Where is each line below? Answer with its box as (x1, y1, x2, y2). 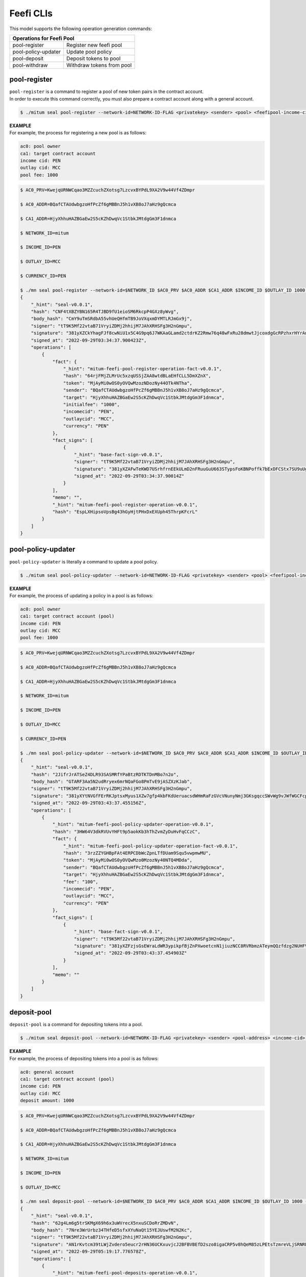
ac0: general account (20, 1069, 74, 1075)
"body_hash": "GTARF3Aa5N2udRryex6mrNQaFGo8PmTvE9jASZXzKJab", (31, 779, 193, 785)
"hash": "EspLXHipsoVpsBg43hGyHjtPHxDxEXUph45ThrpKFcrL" (52, 509, 198, 514)
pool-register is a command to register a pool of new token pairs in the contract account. (9, 88, 204, 94)
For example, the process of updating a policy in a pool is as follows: (9, 593, 154, 599)
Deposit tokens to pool (66, 55, 121, 62)
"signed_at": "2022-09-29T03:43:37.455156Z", (31, 800, 147, 806)
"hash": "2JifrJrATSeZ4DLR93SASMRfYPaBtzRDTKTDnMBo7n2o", (31, 771, 179, 777)
